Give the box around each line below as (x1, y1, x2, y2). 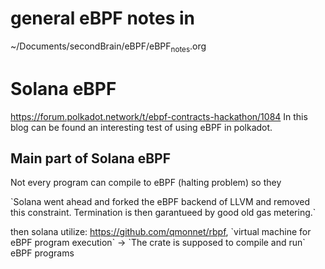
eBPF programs (10, 247, 75, 259)
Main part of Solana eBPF (10, 150, 172, 167)
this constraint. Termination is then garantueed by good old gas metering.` (10, 207, 317, 219)
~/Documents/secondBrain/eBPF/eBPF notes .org (10, 40, 207, 54)
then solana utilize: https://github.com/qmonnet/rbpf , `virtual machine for (10, 226, 312, 238)
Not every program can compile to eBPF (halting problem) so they (10, 177, 282, 189)
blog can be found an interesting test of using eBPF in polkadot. (10, 121, 273, 133)
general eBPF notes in (10, 7, 195, 30)
